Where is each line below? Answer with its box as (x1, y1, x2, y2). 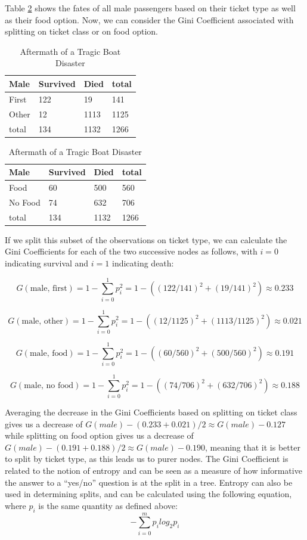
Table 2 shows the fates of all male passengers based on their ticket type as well (5, 2, 296, 14)
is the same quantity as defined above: (38, 499, 178, 511)
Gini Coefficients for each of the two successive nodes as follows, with (5, 245, 258, 257)
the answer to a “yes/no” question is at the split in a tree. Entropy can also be (5, 476, 293, 488)
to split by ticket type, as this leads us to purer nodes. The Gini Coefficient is (5, 452, 289, 465)
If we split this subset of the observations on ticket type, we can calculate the (5, 233, 287, 246)
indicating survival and (5, 257, 89, 269)
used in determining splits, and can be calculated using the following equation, (5, 488, 292, 500)
